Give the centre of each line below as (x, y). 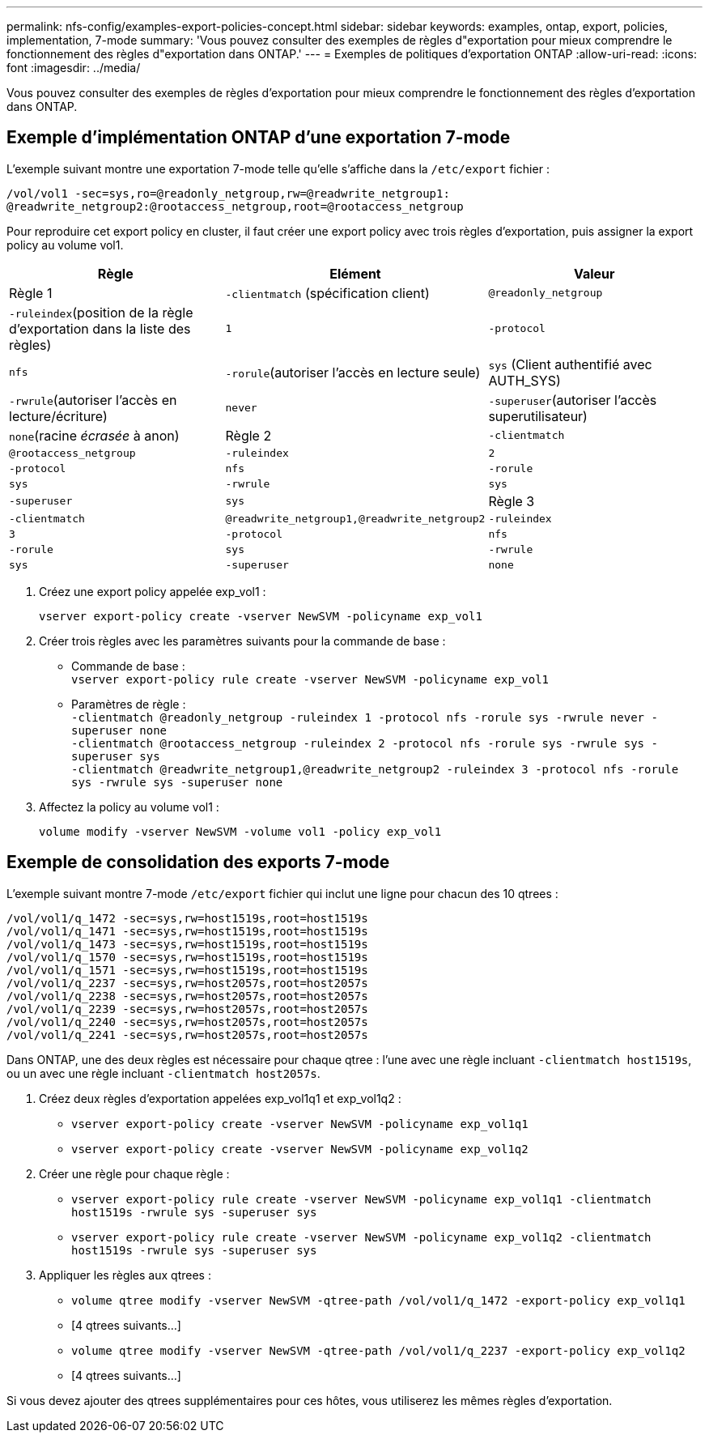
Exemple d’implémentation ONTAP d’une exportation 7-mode (259, 138)
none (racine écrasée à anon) (94, 435)
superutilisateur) (538, 416)
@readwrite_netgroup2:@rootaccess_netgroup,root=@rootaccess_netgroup (235, 206)
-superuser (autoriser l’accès (573, 400)
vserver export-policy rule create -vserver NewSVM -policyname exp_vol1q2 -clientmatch (361, 1237)
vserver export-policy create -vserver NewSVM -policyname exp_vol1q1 (300, 1124)
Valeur (594, 273)
